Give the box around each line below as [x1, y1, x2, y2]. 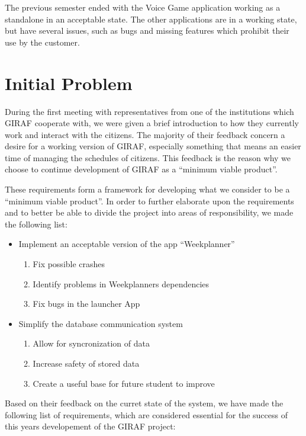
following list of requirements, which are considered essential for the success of [5, 408, 288, 421]
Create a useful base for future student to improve [33, 377, 215, 389]
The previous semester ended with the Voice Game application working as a [5, 1, 281, 13]
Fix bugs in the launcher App [33, 297, 140, 310]
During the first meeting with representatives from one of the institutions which [5, 105, 294, 117]
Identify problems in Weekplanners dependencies [33, 277, 210, 290]
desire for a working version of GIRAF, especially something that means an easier [5, 140, 301, 152]
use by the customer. [5, 36, 80, 48]
